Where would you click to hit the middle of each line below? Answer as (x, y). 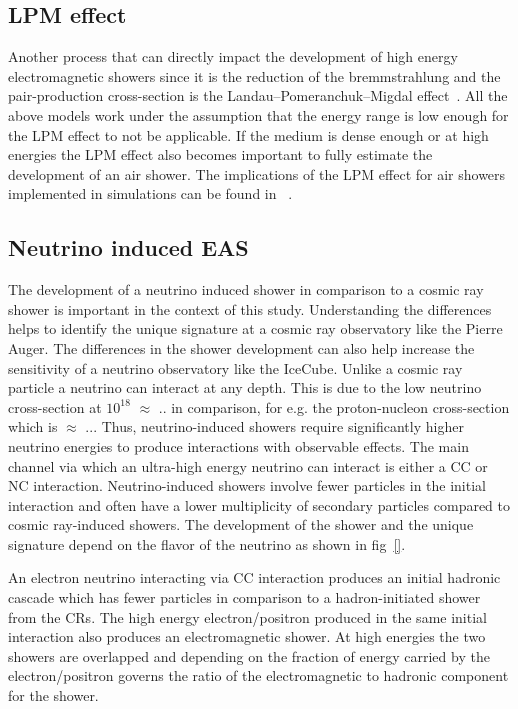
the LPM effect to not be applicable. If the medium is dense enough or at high (248, 134)
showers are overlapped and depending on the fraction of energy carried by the (249, 655)
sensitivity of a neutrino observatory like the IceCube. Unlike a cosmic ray (235, 367)
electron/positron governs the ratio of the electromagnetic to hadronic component (258, 675)
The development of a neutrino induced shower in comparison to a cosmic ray (246, 289)
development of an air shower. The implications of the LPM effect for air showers (257, 173)
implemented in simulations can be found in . (150, 193)
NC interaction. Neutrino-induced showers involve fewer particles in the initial (247, 485)
